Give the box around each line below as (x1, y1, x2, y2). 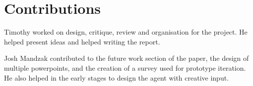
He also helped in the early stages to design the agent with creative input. (4, 72, 229, 83)
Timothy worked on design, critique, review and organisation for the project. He (4, 27, 248, 37)
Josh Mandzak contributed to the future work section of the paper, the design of (4, 53, 249, 63)
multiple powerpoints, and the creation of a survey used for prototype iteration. (4, 62, 246, 73)
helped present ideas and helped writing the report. (4, 36, 160, 46)
